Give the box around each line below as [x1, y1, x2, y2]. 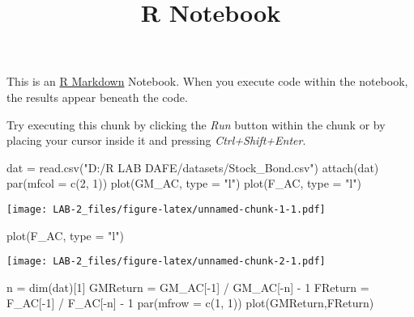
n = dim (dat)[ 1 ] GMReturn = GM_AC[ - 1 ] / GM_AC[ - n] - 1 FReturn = [6, 278, 369, 295]
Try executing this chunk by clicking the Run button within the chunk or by [6, 116, 386, 133]
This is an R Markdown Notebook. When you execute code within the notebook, [6, 73, 408, 90]
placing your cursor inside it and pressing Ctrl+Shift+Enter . [6, 132, 306, 149]
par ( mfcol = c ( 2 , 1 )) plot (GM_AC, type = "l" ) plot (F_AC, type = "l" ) [6, 175, 361, 192]
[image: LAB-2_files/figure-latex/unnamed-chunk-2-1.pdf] [6, 256, 326, 268]
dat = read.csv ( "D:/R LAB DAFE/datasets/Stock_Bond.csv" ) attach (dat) [6, 158, 379, 175]
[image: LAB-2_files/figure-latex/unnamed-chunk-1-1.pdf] [6, 203, 326, 215]
